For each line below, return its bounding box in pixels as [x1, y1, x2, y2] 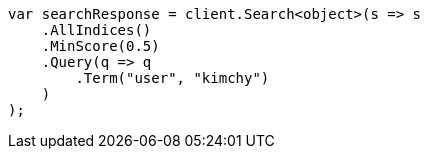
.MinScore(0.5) [41, 38, 160, 54]
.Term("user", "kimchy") [75, 70, 270, 86]
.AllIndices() [41, 22, 152, 38]
